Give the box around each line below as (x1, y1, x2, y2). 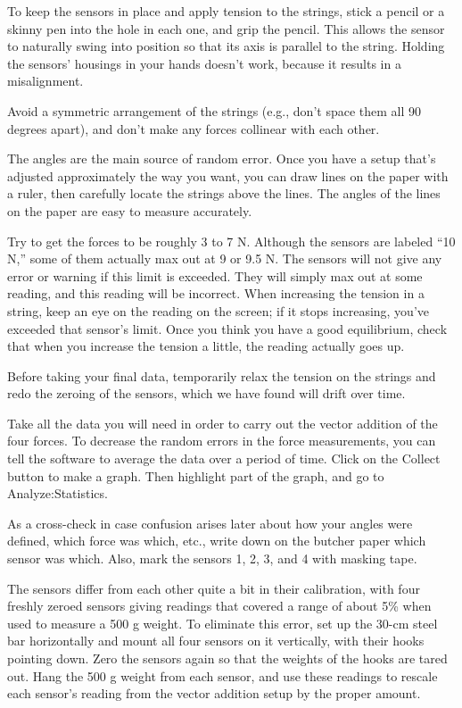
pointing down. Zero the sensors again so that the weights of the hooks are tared (7, 649, 448, 667)
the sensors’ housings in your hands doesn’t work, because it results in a (7, 54, 401, 72)
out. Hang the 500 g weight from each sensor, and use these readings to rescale (7, 666, 438, 685)
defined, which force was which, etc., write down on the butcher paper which (7, 531, 426, 550)
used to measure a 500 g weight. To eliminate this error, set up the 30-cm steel (7, 613, 438, 632)
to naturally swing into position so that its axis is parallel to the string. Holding (7, 37, 445, 55)
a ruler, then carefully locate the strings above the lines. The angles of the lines (7, 184, 441, 203)
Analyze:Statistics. (7, 484, 108, 503)
